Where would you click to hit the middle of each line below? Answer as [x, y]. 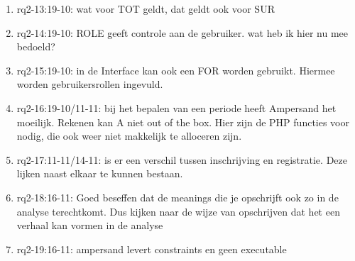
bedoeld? [36, 46]
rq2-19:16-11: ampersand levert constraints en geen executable [152, 249]
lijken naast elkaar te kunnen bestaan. [100, 173]
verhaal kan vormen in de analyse [90, 225]
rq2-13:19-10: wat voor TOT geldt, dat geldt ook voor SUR [146, 9]
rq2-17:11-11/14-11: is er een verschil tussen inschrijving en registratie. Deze [182, 159]
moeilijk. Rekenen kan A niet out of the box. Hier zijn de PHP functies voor [183, 122]
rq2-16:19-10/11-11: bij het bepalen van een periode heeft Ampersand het [176, 107]
